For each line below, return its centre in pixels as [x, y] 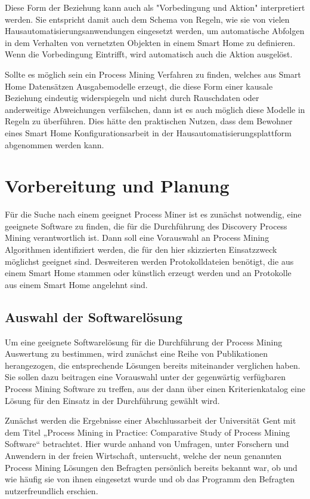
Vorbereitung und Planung [117, 186]
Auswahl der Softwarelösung [94, 316]
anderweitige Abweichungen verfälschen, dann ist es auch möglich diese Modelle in [155, 109]
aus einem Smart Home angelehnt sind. [76, 284]
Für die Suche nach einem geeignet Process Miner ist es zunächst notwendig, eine [153, 214]
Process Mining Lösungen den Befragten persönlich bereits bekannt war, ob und [151, 467]
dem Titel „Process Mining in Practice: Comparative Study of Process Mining [148, 432]
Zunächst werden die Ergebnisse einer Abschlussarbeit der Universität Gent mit [151, 420]
